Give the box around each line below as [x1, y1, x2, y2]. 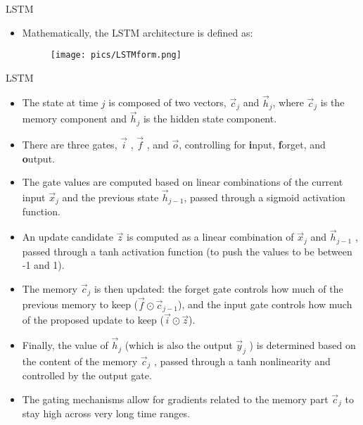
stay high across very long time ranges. [22, 406, 190, 421]
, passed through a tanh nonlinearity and [154, 353, 331, 368]
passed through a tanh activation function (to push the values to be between [22, 243, 352, 258]
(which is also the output [125, 338, 233, 353]
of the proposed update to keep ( [22, 312, 164, 327]
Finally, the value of [22, 338, 108, 353]
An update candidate [22, 229, 113, 244]
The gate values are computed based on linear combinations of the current [22, 175, 343, 189]
